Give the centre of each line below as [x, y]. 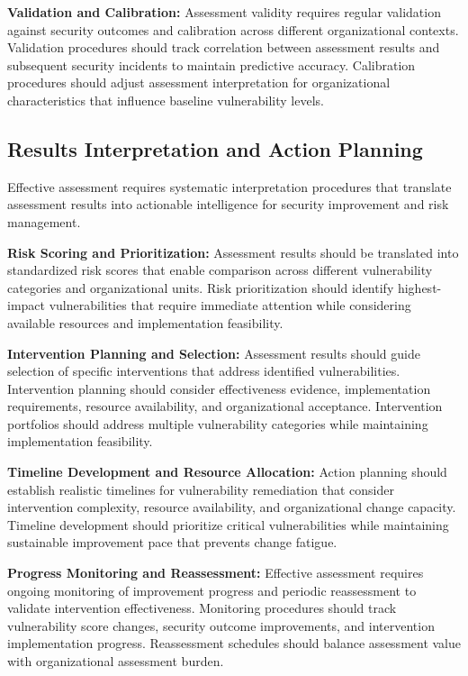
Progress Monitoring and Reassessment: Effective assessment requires [216, 573]
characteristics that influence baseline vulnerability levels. [166, 100]
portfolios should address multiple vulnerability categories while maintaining [218, 423]
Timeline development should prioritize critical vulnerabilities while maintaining [228, 524]
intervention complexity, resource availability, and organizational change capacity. [232, 507]
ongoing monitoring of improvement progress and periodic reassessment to [212, 590]
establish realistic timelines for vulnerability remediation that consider [201, 489]
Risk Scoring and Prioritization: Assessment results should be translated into [233, 252]
